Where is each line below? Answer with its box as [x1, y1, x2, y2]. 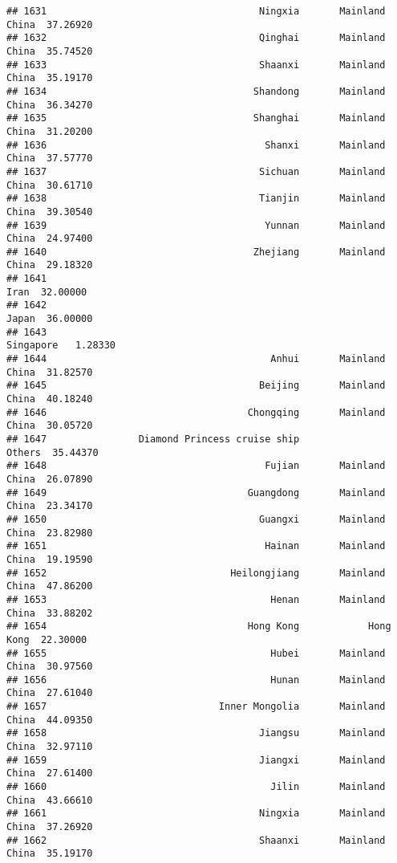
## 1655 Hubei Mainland [6, 647, 386, 659]
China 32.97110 [6, 741, 93, 753]
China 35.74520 [6, 45, 93, 57]
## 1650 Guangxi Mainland [6, 513, 386, 525]
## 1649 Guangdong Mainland [6, 486, 386, 499]
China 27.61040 [6, 687, 93, 699]
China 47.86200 [6, 580, 93, 592]
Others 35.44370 [6, 446, 99, 458]
